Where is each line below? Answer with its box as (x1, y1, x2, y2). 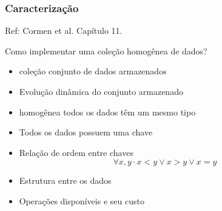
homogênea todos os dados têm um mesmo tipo (19, 105, 196, 118)
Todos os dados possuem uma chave (19, 126, 153, 138)
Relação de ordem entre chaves (19, 146, 133, 158)
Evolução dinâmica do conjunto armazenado (19, 85, 183, 97)
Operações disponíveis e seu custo (19, 194, 144, 207)
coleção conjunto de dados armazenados (19, 65, 167, 77)
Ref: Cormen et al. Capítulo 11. (5, 24, 123, 37)
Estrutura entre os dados (19, 174, 112, 187)
